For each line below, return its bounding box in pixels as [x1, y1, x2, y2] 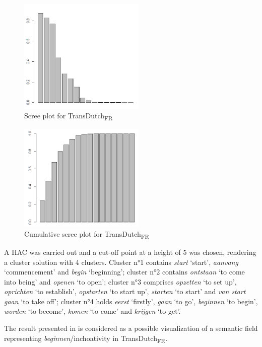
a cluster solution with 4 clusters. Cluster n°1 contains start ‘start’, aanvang [4, 256, 238, 267]
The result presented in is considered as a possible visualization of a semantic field [4, 323, 258, 333]
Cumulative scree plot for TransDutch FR [24, 228, 150, 240]
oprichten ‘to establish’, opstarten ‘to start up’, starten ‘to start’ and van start [4, 286, 246, 297]
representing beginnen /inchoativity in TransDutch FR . [4, 332, 168, 344]
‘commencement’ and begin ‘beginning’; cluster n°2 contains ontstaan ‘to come [4, 266, 245, 277]
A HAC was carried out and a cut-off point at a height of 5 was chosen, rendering [4, 246, 256, 257]
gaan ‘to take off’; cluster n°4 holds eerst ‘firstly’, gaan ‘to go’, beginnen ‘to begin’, [4, 296, 258, 306]
